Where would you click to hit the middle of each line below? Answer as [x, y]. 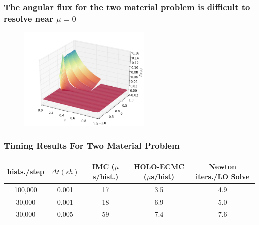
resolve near [29, 18]
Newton [223, 167]
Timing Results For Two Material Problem [92, 146]
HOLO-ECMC [159, 167]
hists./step [26, 171]
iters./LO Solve [222, 176]
